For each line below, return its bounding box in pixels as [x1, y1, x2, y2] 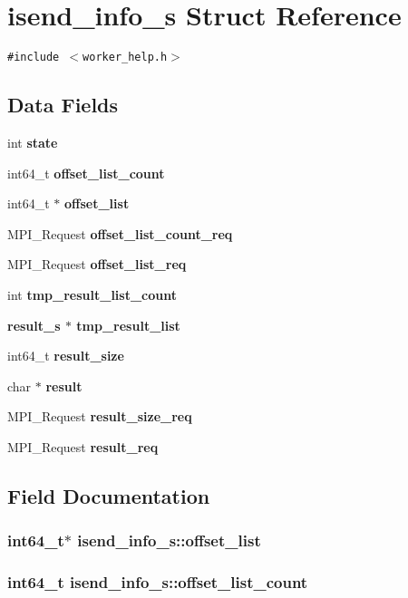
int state [7, 132, 58, 151]
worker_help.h [83, 51, 168, 64]
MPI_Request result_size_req [7, 407, 192, 426]
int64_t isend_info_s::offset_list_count [7, 571, 308, 593]
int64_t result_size [7, 346, 124, 365]
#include [7, 51, 60, 64]
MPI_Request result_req [7, 437, 159, 456]
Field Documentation [7, 481, 210, 509]
